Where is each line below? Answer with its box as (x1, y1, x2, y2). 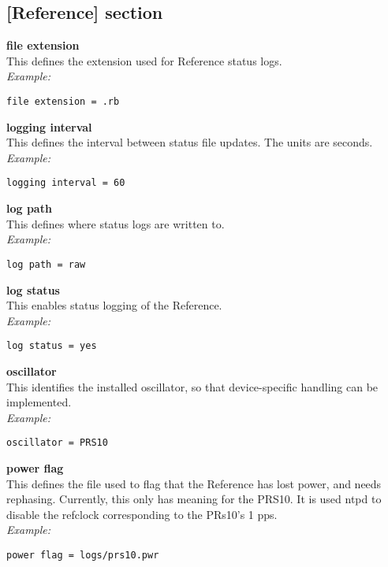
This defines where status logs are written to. (6, 215, 225, 232)
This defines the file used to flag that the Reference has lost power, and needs (6, 475, 382, 491)
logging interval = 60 (6, 177, 125, 189)
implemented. (6, 394, 72, 410)
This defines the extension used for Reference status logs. (6, 52, 282, 69)
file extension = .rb (6, 95, 120, 107)
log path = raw (6, 258, 86, 270)
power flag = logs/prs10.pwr (6, 549, 159, 561)
